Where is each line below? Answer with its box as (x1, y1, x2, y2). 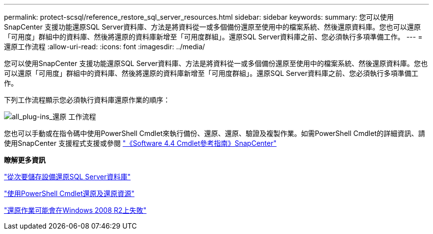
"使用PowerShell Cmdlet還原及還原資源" (4, 189, 135, 198)
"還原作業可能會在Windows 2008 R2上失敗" (4, 206, 147, 214)
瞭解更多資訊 (4, 156, 45, 164)
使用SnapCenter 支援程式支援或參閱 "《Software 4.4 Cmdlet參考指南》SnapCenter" (4, 139, 277, 147)
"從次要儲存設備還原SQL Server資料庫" (4, 172, 131, 181)
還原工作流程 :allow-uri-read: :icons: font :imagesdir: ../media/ (4, 42, 205, 51)
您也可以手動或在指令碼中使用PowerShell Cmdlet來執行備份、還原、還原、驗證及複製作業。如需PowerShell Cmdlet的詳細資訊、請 (4, 129, 425, 137)
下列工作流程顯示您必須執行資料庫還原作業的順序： (4, 96, 170, 104)
